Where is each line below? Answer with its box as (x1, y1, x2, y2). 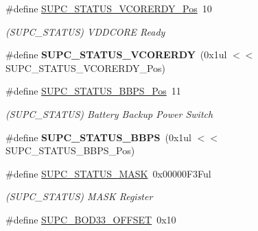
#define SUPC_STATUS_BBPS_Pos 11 (5, 84, 181, 98)
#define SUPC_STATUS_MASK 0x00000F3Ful (5, 166, 211, 180)
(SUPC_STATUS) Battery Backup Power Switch (5, 106, 213, 121)
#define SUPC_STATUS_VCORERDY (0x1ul (5, 47, 227, 62)
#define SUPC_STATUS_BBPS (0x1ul (5, 130, 191, 144)
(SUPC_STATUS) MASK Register (5, 189, 153, 204)
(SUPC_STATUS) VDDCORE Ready (5, 24, 165, 38)
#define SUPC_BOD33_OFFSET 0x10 (5, 212, 176, 226)
